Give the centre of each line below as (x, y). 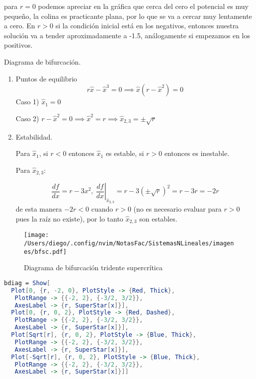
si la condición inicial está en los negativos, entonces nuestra (147, 26)
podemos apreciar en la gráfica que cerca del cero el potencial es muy (143, 6)
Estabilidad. (34, 136)
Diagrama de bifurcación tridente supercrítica (93, 267)
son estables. (158, 218)
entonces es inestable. (197, 153)
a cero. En (20, 26)
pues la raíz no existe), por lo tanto (69, 218)
